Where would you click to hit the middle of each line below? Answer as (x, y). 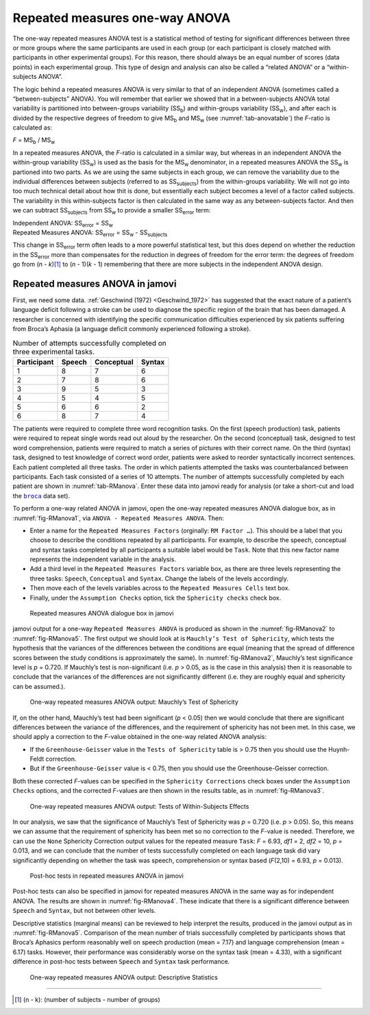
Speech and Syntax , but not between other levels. (85, 911)
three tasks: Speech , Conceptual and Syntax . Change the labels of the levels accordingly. (159, 578)
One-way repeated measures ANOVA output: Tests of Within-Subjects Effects (139, 806)
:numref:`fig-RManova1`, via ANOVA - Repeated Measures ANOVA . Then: (118, 518)
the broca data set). (41, 496)
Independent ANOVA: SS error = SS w (63, 224)
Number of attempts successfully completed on (90, 343)
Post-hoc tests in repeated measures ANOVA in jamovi (107, 876)
